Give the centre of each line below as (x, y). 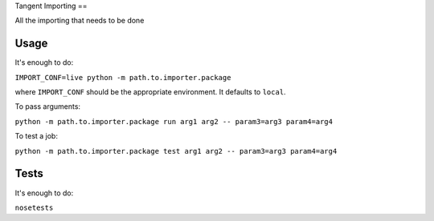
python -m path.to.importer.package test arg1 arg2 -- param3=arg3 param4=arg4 (176, 151)
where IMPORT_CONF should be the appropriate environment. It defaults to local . (150, 92)
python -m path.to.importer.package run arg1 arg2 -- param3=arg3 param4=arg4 (174, 121)
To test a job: (36, 136)
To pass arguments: (47, 106)
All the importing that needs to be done (80, 21)
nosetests (34, 207)
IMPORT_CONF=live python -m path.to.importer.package (123, 77)
